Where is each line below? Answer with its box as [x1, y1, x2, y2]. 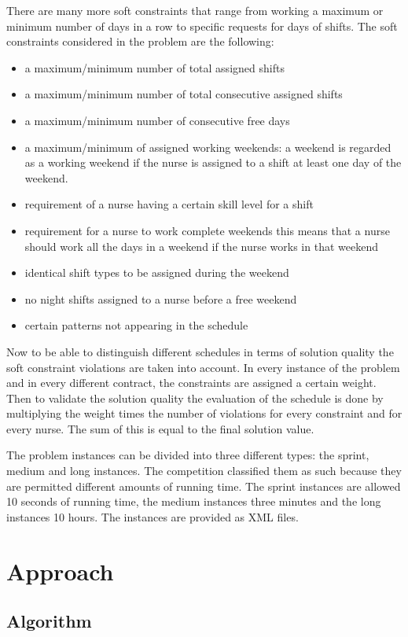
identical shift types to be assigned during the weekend [24, 264, 289, 281]
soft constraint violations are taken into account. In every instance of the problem [6, 359, 400, 375]
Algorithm [6, 609, 92, 633]
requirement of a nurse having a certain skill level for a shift [24, 196, 314, 212]
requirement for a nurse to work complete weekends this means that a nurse [24, 222, 390, 238]
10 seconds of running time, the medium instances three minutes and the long [6, 493, 381, 510]
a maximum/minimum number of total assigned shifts [24, 59, 285, 75]
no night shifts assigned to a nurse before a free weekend [24, 290, 297, 307]
